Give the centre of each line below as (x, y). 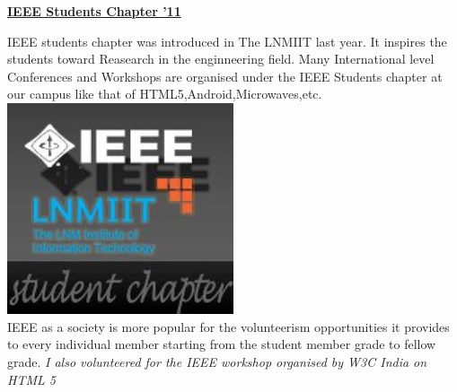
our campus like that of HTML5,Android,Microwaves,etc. (165, 94)
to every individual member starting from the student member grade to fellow (222, 344)
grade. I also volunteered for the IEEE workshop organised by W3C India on (217, 361)
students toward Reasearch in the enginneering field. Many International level (221, 59)
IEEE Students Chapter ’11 (94, 11)
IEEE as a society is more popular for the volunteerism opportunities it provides (228, 326)
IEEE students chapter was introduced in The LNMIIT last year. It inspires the (227, 41)
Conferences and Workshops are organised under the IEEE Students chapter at (225, 76)
